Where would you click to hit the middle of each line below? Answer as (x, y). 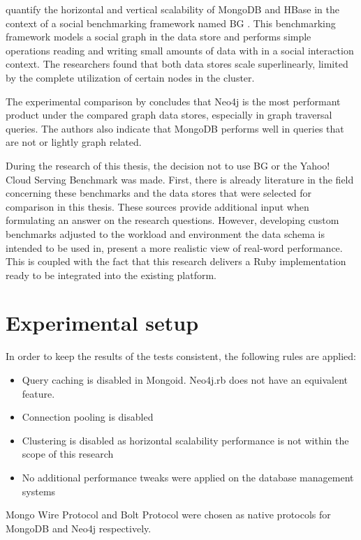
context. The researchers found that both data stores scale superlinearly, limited (177, 64)
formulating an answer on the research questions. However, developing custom (172, 220)
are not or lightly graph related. (74, 142)
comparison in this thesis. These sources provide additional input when (157, 206)
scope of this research (68, 454)
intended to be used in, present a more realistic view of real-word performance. (174, 247)
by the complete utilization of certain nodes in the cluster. (130, 77)
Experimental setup (102, 323)
